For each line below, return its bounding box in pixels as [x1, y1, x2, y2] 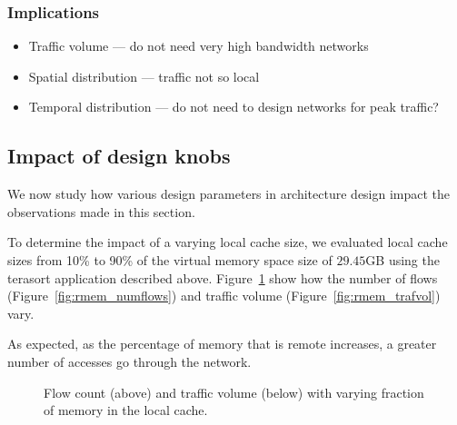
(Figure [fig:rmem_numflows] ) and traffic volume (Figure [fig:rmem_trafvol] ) [7, 286, 441, 305]
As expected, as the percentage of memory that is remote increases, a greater [7, 334, 437, 353]
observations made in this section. [7, 202, 195, 221]
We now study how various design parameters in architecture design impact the [7, 184, 451, 203]
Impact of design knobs [7, 142, 231, 170]
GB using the [365, 250, 440, 269]
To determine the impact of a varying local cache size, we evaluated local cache [7, 232, 448, 252]
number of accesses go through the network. [7, 351, 252, 371]
